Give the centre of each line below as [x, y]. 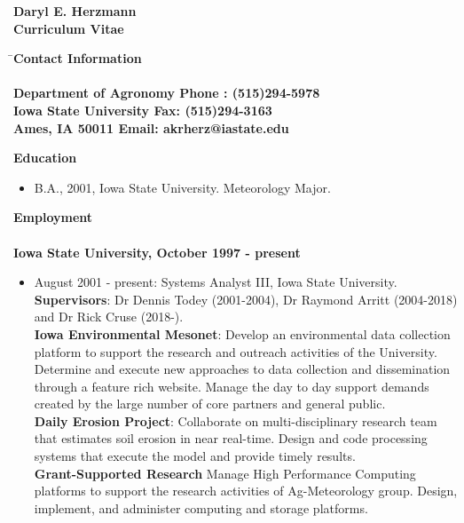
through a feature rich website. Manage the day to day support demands [232, 386]
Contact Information [78, 58]
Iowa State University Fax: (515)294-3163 [143, 110]
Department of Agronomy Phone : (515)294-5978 [167, 93]
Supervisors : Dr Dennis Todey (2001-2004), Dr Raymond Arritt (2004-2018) [246, 299]
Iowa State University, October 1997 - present [157, 252]
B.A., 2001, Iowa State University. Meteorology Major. [182, 187]
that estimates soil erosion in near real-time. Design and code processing [231, 438]
